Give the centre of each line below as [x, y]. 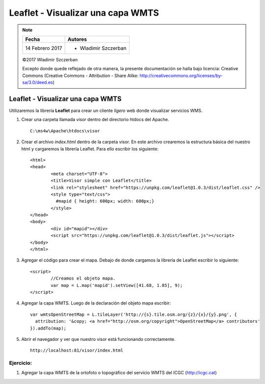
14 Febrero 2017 [44, 48]
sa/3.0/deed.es [38, 82]
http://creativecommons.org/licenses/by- [181, 76]
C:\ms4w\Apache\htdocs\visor [65, 131]
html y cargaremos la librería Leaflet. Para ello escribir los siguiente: [90, 149]
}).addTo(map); [48, 328]
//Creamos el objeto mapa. [83, 279]
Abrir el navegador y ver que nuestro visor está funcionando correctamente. [98, 339]
